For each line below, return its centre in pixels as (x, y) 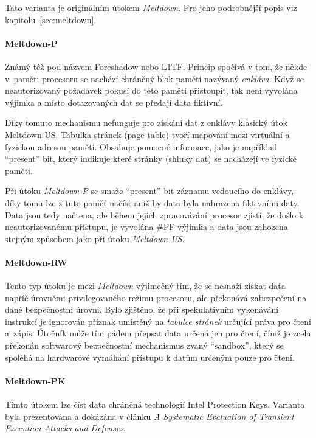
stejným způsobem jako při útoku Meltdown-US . (95, 238)
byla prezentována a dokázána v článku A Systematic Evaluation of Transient (149, 416)
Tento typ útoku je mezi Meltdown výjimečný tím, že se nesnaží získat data (145, 286)
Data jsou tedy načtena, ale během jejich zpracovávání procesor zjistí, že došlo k (154, 214)
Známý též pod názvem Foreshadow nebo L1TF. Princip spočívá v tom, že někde (156, 66)
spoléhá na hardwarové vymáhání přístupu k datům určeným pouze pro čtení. (150, 357)
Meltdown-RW (36, 262)
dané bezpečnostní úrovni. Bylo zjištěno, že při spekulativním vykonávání (142, 309)
